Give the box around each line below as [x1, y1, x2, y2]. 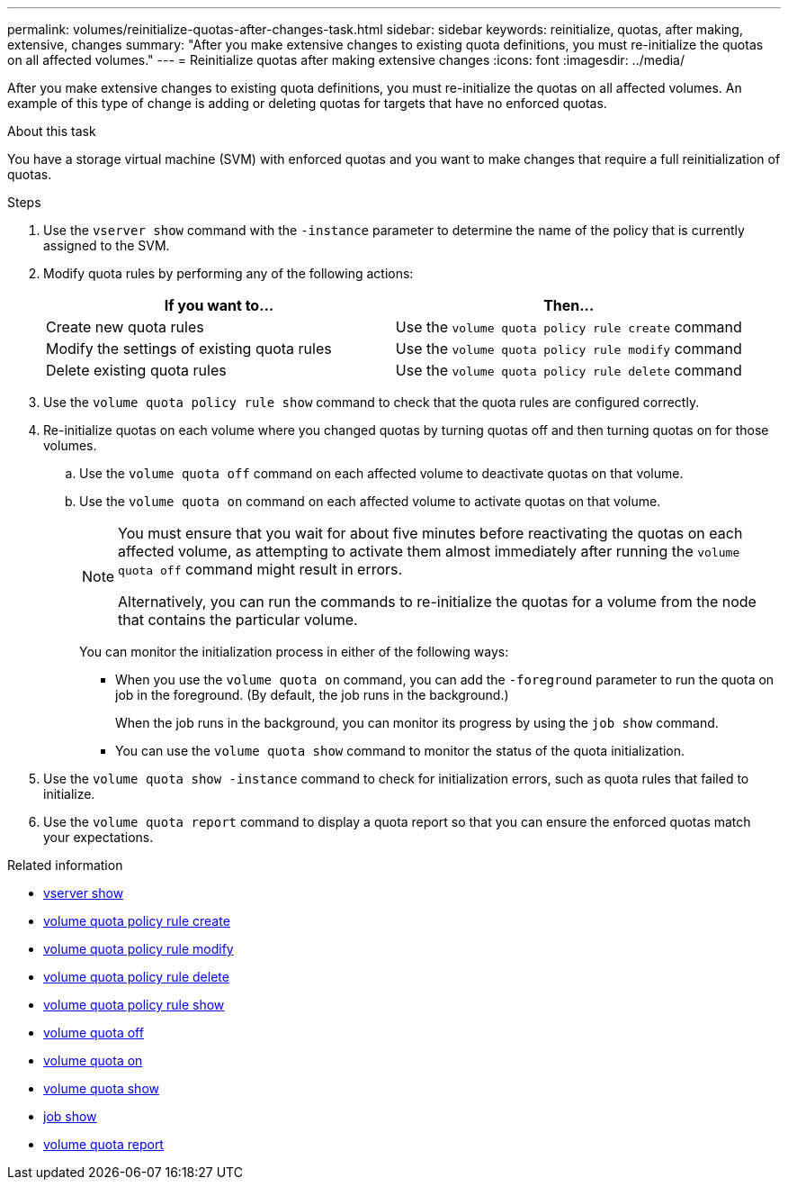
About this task [7, 123, 96, 139]
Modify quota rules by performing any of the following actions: [43, 266, 414, 281]
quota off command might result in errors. [118, 560, 403, 578]
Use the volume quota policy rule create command [395, 318, 742, 336]
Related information [7, 857, 123, 873]
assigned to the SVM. [43, 238, 170, 253]
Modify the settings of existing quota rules [46, 340, 332, 358]
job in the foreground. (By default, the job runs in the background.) [115, 687, 509, 702]
